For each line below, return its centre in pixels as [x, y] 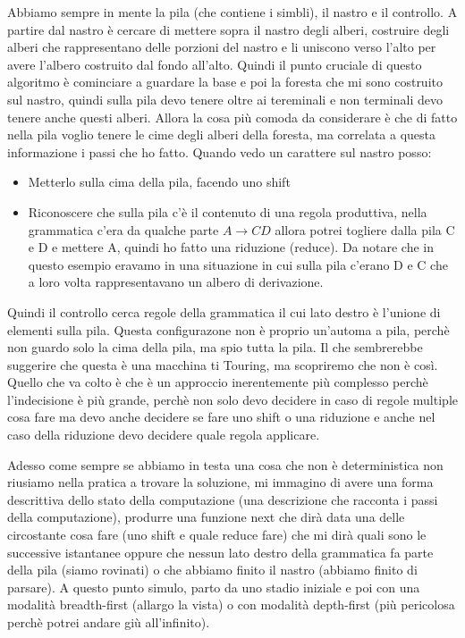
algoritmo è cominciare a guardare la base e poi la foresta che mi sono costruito [225, 82]
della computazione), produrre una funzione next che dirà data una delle [206, 517]
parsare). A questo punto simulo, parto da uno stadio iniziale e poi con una [214, 587]
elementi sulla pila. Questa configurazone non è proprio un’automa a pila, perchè [228, 329]
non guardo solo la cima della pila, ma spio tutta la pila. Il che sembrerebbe [215, 347]
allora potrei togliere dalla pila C [365, 229]
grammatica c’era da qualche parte [123, 229]
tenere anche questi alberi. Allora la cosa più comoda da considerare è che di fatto [232, 117]
